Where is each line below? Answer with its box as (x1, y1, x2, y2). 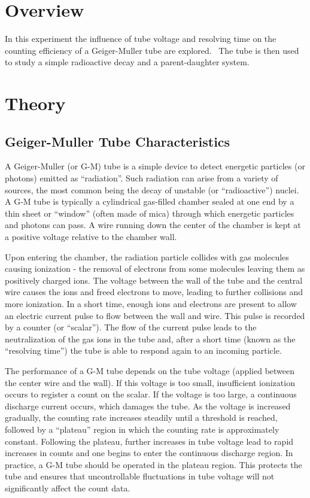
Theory (5, 91, 66, 116)
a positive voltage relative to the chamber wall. (5, 230, 177, 243)
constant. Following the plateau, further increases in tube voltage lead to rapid (5, 435, 294, 447)
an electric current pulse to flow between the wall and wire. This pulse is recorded (5, 309, 305, 321)
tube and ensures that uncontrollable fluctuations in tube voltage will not (5, 470, 275, 482)
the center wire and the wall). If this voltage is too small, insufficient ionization (5, 376, 295, 388)
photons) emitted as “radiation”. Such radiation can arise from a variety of (5, 172, 278, 184)
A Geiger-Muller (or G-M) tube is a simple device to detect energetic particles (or (5, 160, 305, 172)
